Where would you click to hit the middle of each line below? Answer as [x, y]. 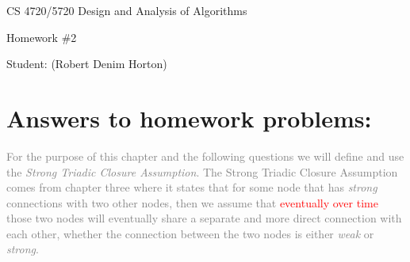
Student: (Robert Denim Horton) [87, 64]
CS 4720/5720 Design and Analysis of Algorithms [127, 10]
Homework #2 [42, 37]
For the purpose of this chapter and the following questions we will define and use [205, 156]
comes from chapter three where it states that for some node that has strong [192, 187]
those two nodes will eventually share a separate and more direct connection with [204, 218]
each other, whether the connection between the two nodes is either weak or [190, 233]
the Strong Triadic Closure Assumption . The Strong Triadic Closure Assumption [202, 171]
